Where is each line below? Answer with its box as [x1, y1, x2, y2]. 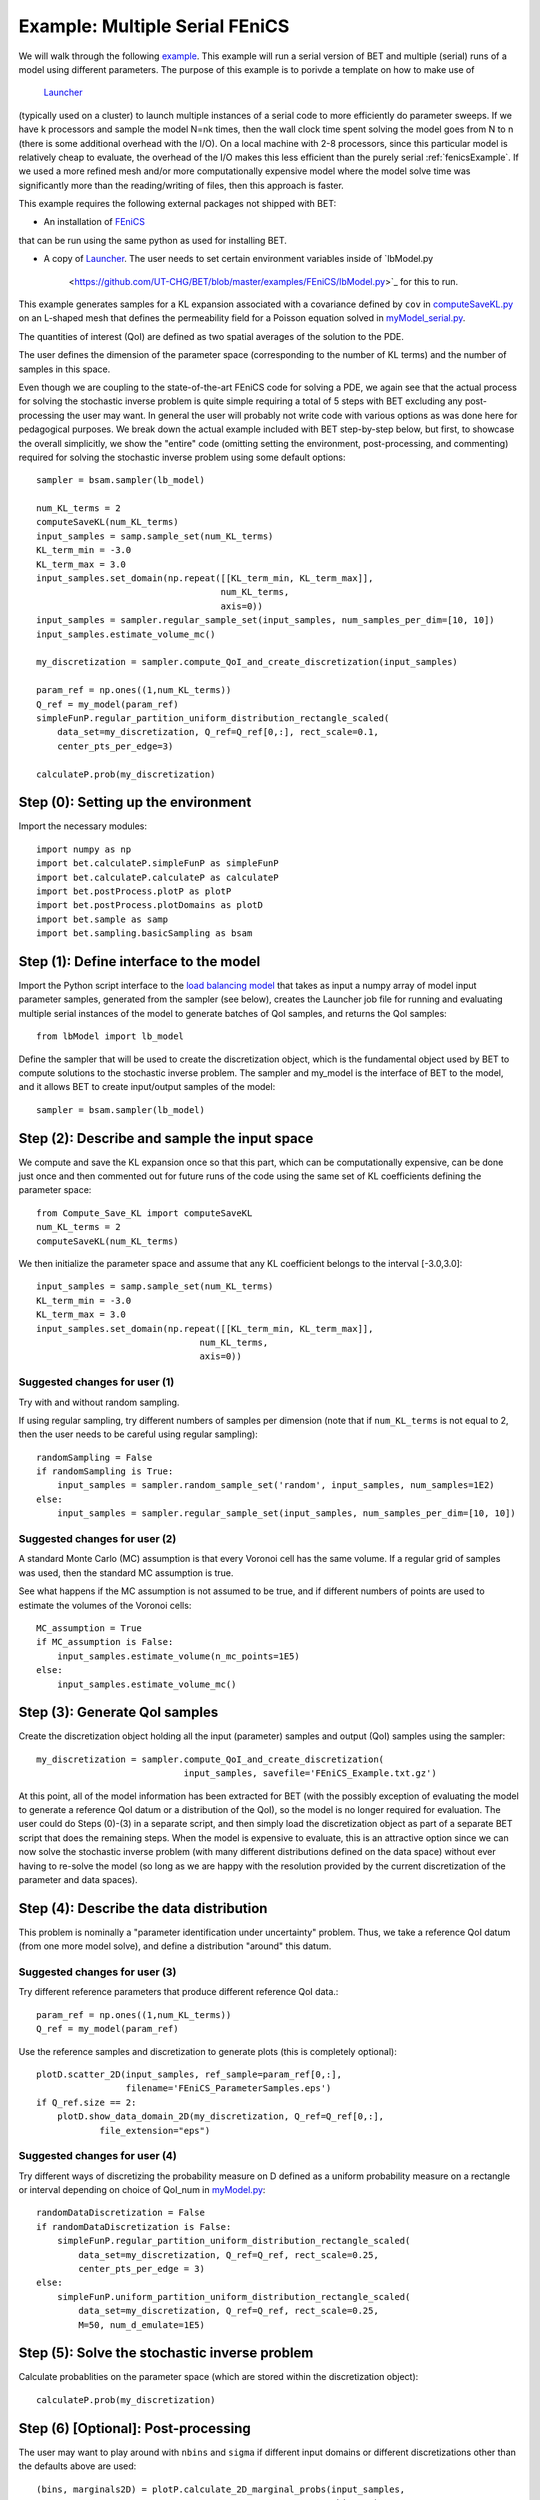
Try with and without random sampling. [18, 1396, 180, 1408]
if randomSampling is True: [36, 1466, 174, 1477]
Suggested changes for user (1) [18, 1375, 175, 1389]
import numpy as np [36, 843, 132, 855]
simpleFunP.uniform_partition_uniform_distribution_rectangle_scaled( [56, 2291, 411, 2302]
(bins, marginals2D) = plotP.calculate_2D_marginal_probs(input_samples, [36, 2483, 406, 2495]
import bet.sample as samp [36, 913, 169, 925]
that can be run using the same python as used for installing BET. [18, 234, 287, 246]
